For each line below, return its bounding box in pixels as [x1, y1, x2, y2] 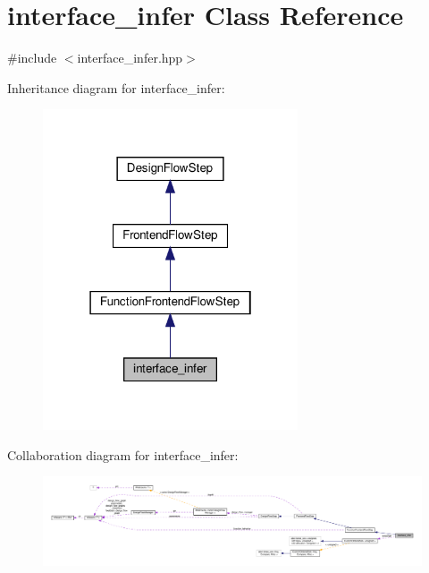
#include [7, 48, 57, 67]
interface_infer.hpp [77, 48, 183, 67]
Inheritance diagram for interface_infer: [7, 78, 225, 97]
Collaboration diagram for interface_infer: [7, 445, 239, 464]
